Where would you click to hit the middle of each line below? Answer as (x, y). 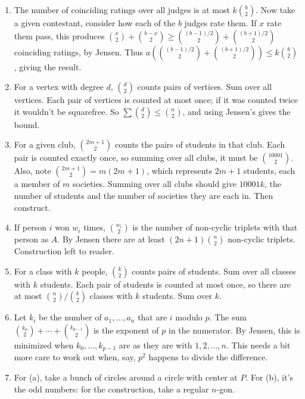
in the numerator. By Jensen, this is (234, 330)
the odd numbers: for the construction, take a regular (111, 389)
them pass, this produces (59, 35)
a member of (37, 184)
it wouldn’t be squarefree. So (66, 111)
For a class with (43, 271)
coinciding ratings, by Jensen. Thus (79, 52)
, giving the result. (48, 66)
